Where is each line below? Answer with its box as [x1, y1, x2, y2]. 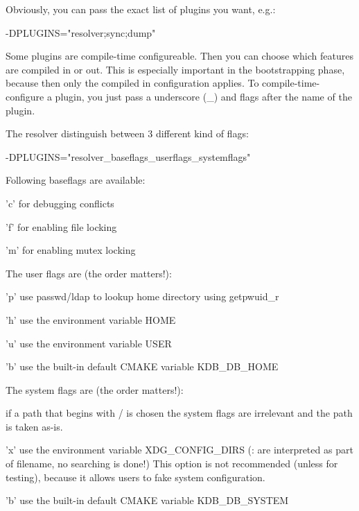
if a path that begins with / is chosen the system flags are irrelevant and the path [6, 406, 353, 420]
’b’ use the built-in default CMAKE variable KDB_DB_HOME [6, 359, 279, 374]
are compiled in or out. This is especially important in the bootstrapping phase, [6, 62, 345, 76]
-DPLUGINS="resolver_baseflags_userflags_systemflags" [6, 149, 251, 164]
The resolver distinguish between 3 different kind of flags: [6, 126, 249, 141]
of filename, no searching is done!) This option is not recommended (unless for [6, 456, 338, 471]
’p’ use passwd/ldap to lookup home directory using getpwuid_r [6, 289, 279, 304]
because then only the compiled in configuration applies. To [6, 76, 259, 90]
